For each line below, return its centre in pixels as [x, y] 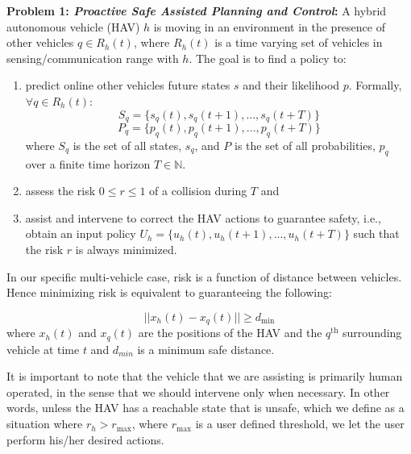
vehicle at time [43, 349]
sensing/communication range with [93, 58]
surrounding [372, 333]
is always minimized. [126, 249]
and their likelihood [291, 85]
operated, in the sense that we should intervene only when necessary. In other [198, 392]
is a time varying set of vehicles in [299, 42]
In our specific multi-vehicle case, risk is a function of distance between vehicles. [204, 276]
